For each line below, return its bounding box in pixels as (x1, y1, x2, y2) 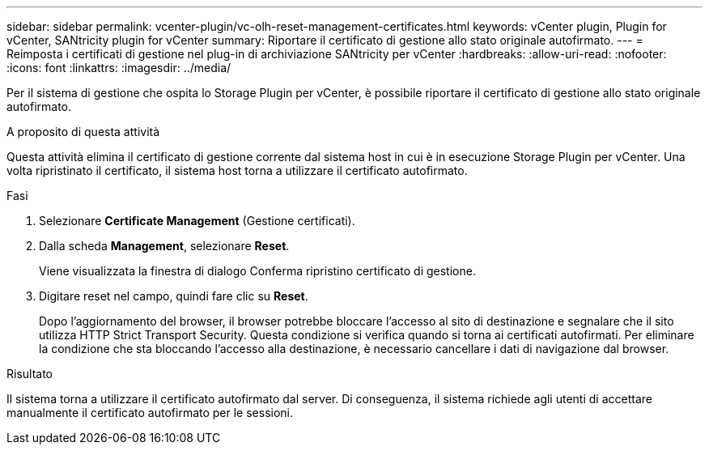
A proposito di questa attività (6, 125, 160, 138)
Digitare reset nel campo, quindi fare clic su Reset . (39, 289, 308, 303)
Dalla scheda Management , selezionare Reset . (39, 239, 290, 253)
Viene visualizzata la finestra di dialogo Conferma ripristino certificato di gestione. (39, 264, 476, 278)
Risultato (6, 367, 53, 381)
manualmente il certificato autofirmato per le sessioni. (6, 406, 294, 419)
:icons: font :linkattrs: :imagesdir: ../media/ (6, 61, 231, 74)
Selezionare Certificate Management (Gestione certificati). (39, 214, 355, 228)
